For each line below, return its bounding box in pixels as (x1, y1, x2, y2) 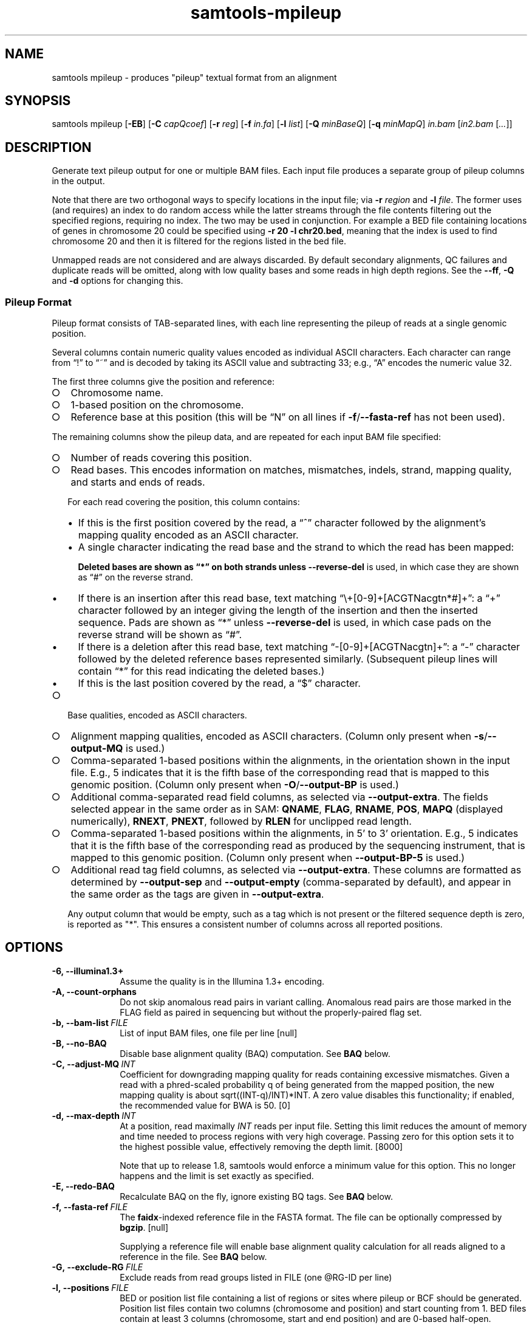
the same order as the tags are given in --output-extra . (70, 888, 324, 901)
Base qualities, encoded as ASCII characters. (67, 710, 247, 721)
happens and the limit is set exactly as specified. (120, 1170, 314, 1181)
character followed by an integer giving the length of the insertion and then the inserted (78, 604, 478, 617)
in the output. (52, 176, 105, 187)
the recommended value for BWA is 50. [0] (120, 1100, 291, 1110)
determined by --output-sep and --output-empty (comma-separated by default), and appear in (70, 876, 511, 889)
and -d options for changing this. (52, 275, 183, 286)
